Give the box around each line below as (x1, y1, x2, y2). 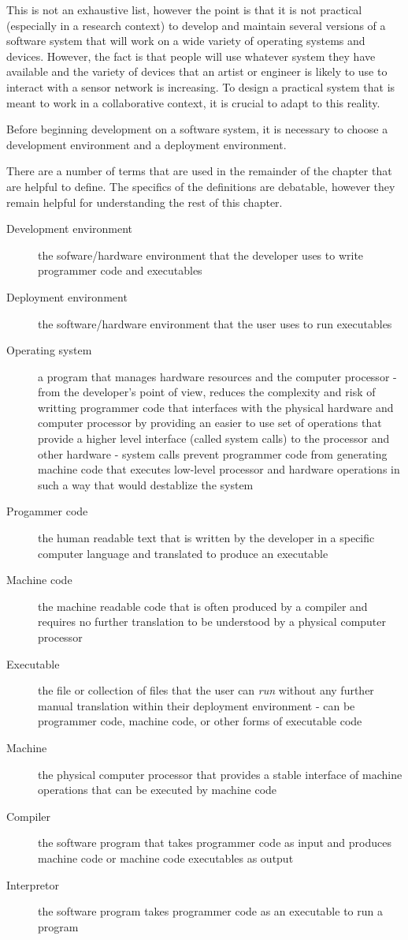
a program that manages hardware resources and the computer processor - (38, 368, 397, 384)
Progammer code (6, 503, 88, 519)
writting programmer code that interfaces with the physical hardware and (38, 399, 394, 415)
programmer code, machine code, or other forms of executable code (38, 713, 362, 729)
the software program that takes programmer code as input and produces (38, 834, 391, 851)
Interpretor (6, 876, 60, 893)
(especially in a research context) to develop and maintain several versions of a (6, 17, 386, 33)
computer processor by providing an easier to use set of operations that (38, 414, 382, 431)
